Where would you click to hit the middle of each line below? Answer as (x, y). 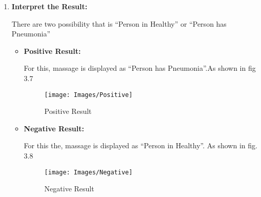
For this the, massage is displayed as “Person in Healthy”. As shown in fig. (140, 145)
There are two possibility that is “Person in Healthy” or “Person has (119, 23)
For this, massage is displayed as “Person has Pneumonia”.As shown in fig (140, 68)
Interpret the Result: (49, 6)
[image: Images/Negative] (88, 172)
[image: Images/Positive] (88, 95)
